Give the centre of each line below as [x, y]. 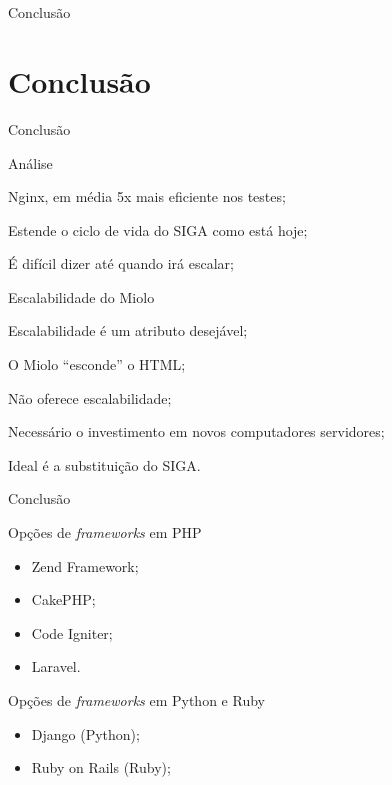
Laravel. [56, 666]
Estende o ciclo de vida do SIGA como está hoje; [158, 229]
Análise [30, 162]
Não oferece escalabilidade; [90, 397]
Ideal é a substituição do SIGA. [104, 464]
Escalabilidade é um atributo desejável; [128, 330]
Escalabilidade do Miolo [81, 296]
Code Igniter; [72, 632]
